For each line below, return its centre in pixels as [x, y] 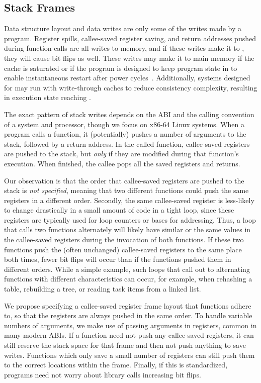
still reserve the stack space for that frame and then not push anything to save [125, 345]
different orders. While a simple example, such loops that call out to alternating [127, 269]
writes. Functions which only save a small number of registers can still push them [129, 355]
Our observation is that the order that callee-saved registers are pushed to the [124, 180]
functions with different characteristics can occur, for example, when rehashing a [128, 279]
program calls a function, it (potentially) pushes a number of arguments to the [125, 134]
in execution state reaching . [48, 97]
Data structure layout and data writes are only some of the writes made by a [123, 28]
